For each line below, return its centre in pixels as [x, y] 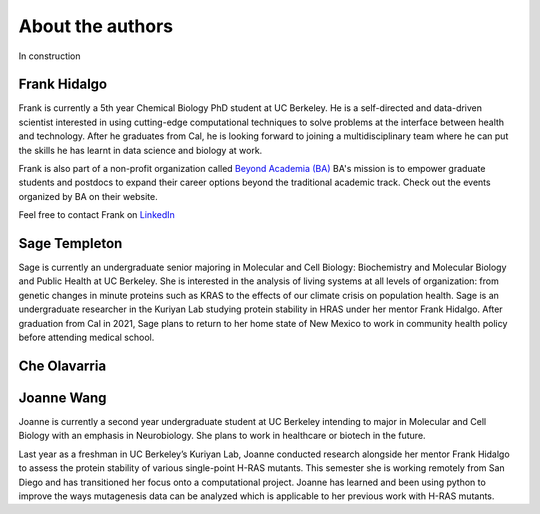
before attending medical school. [86, 337]
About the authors [96, 26]
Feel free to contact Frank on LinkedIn [96, 215]
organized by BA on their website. [88, 196]
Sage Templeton [70, 243]
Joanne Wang [62, 397]
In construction [49, 56]
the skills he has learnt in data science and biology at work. [140, 150]
